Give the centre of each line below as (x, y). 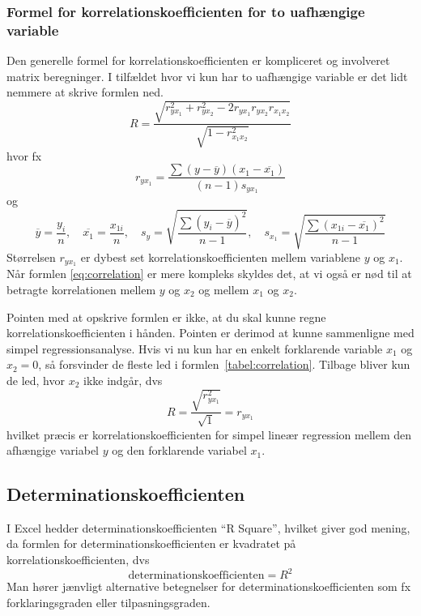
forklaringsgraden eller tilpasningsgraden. (108, 602)
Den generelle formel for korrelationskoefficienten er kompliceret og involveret (198, 60)
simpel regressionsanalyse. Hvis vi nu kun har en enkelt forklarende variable (195, 348)
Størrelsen (31, 257)
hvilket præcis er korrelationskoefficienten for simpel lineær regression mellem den (209, 434)
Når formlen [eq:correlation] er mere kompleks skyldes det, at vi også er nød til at (209, 274)
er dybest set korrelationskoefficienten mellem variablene (221, 257)
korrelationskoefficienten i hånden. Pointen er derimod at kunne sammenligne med (210, 333)
